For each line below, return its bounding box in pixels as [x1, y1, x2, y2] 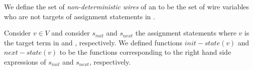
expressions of [4, 56, 46, 67]
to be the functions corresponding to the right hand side [59, 47, 231, 57]
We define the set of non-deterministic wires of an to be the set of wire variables [4, 1, 249, 11]
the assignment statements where [135, 28, 237, 38]
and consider [51, 28, 90, 38]
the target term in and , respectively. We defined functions [4, 37, 183, 47]
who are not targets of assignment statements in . [4, 11, 155, 21]
